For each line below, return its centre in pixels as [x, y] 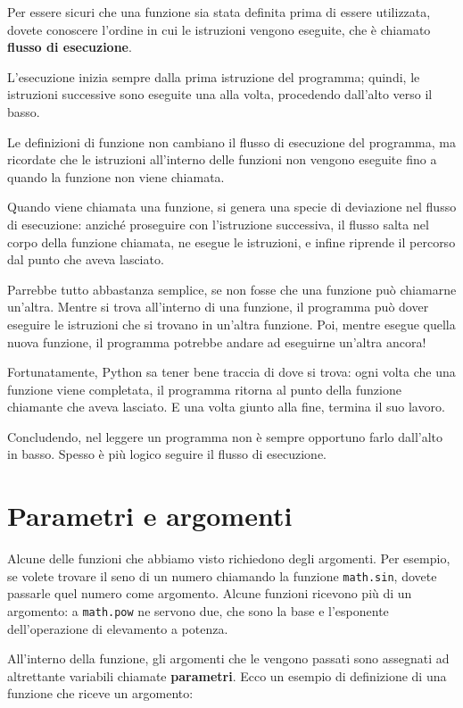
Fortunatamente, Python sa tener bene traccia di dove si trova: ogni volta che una [231, 372]
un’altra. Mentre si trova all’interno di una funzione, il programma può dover [218, 307]
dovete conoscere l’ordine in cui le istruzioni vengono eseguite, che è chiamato [219, 29]
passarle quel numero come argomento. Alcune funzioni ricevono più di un [210, 593]
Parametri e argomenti [150, 516]
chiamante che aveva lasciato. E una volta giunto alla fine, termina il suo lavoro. [226, 407]
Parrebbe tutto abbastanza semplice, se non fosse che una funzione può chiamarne [232, 289]
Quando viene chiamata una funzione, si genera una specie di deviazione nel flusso [232, 207]
